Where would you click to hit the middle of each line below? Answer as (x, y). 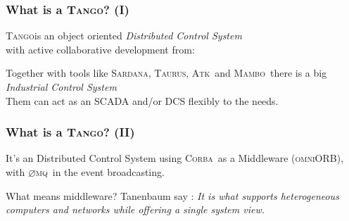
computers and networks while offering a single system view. (135, 209)
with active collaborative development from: (100, 49)
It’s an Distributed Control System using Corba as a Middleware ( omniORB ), (175, 158)
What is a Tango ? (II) (70, 132)
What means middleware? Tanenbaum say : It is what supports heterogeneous (172, 195)
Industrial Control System (61, 87)
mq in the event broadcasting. (100, 172)
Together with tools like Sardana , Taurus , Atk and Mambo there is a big (166, 73)
